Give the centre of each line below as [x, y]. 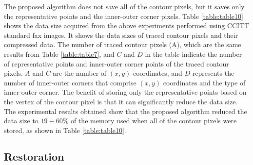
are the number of [80, 73]
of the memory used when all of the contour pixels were [154, 121]
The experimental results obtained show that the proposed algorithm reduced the [126, 111]
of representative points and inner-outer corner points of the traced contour [117, 63]
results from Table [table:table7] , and [59, 54]
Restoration [34, 156]
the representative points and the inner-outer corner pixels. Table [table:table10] [124, 16]
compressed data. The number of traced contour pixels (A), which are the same [123, 44]
